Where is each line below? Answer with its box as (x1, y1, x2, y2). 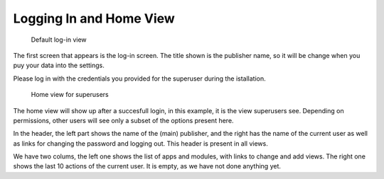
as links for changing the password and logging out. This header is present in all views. (13, 139, 268, 148)
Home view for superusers (31, 91, 110, 99)
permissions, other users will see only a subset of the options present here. (13, 116, 234, 125)
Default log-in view (31, 35, 87, 44)
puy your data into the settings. (13, 61, 105, 70)
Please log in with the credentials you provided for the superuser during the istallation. (13, 74, 266, 83)
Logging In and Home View (13, 11, 176, 26)
